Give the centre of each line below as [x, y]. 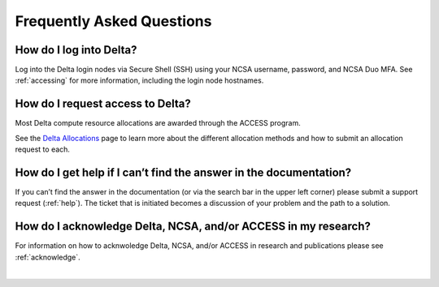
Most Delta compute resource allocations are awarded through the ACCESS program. [158, 123]
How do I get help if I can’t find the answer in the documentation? [183, 172]
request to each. [43, 149]
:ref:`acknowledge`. [48, 257]
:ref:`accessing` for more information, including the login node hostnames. [139, 80]
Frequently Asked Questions [113, 21]
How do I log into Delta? [76, 50]
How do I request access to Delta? [103, 104]
